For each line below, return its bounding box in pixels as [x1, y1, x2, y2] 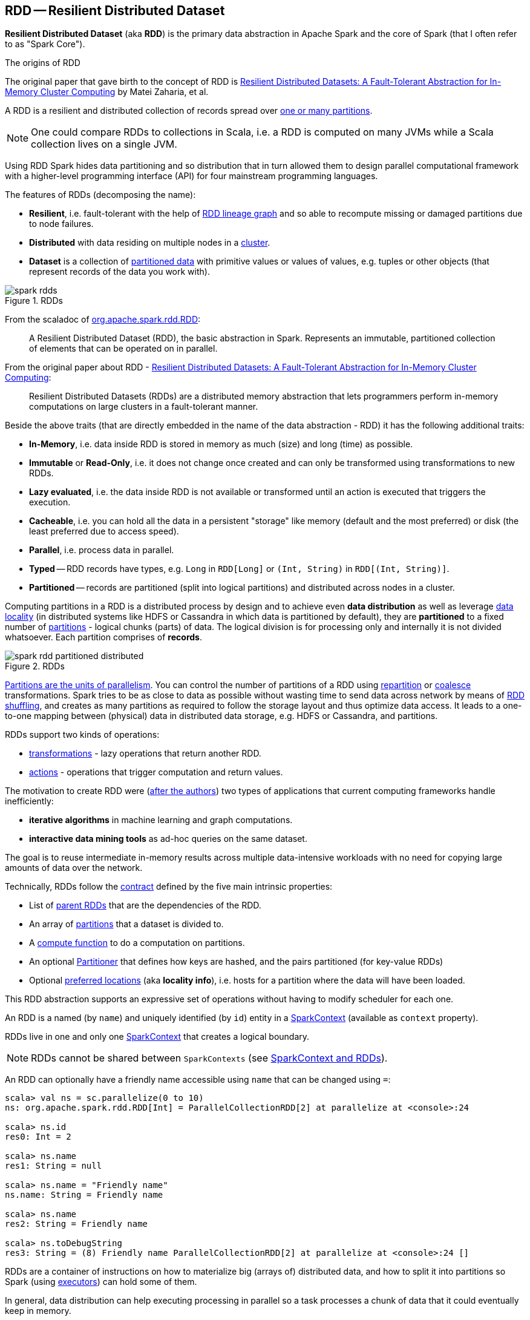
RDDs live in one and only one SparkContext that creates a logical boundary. [5, 1031, 310, 1042]
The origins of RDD [5, 57, 80, 68]
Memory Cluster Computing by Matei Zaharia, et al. [5, 87, 209, 97]
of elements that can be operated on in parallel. [29, 343, 218, 354]
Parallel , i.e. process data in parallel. [29, 545, 174, 556]
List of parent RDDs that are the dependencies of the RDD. [29, 900, 261, 911]
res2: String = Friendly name [5, 1219, 148, 1229]
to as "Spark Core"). [5, 39, 85, 50]
